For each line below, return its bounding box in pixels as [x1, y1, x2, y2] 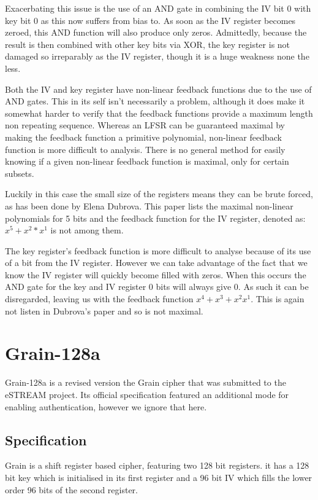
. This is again [251, 292, 305, 305]
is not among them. [50, 224, 124, 236]
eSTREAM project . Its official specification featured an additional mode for [5, 388, 289, 400]
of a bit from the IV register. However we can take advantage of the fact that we [5, 256, 308, 269]
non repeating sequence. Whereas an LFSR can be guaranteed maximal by [5, 119, 286, 131]
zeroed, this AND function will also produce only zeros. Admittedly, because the [5, 26, 307, 39]
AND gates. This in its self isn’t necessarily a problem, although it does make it [5, 95, 305, 107]
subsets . [5, 166, 34, 179]
